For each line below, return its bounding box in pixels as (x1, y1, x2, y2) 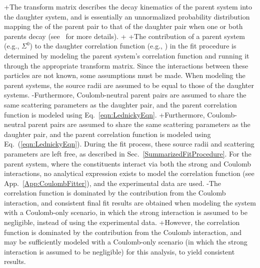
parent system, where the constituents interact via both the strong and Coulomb (4, 158, 251, 168)
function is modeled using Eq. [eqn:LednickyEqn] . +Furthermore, (4, 109, 205, 119)
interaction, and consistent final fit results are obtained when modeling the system (4, 197, 256, 207)
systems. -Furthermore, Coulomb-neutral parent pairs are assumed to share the (4, 89, 246, 100)
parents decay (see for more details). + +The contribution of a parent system (4, 30, 245, 41)
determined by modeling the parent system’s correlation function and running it (4, 50, 249, 60)
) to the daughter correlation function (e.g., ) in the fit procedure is (29, 40, 236, 51)
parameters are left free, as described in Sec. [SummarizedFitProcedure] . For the (4, 148, 251, 158)
